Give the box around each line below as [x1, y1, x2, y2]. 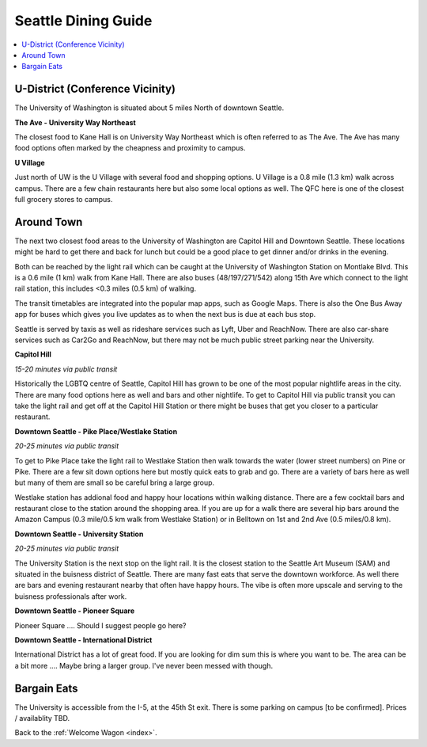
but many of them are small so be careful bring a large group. [14, 478, 215, 487]
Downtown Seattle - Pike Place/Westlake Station [14, 426, 178, 436]
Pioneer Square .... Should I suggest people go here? [14, 620, 187, 630]
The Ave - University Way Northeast [14, 117, 136, 127]
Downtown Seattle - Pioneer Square [14, 606, 135, 616]
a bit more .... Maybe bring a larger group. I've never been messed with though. [14, 661, 273, 670]
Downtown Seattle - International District [14, 635, 153, 645]
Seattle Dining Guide [14, 12, 153, 29]
